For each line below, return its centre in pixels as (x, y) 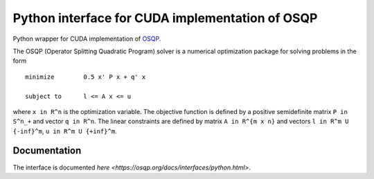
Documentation (47, 151)
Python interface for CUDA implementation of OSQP (165, 18)
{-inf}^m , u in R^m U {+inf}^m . (65, 131)
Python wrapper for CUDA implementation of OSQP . (87, 39)
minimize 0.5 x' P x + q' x (86, 77)
